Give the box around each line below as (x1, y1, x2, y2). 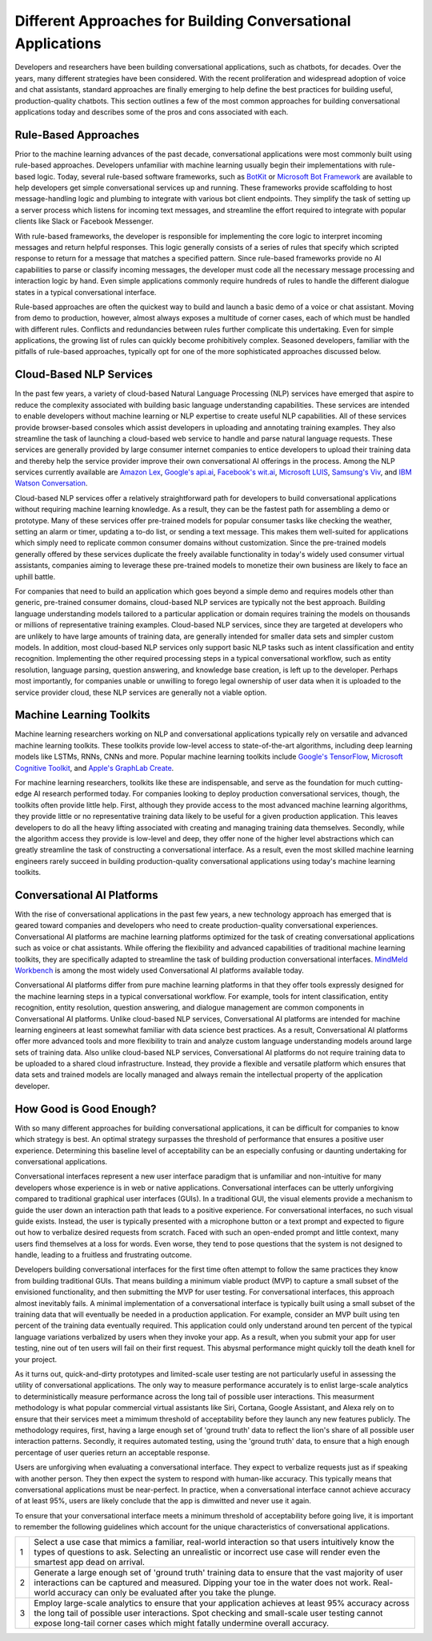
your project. (14, 1354, 58, 1364)
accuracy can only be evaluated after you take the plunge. (57, 1587, 277, 1599)
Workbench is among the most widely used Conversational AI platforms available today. (14, 966, 304, 975)
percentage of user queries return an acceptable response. (14, 1447, 210, 1458)
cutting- (376, 777, 403, 787)
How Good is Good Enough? (14, 1102, 157, 1115)
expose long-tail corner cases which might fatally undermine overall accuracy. (34, 1618, 330, 1629)
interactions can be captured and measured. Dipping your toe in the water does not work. (34, 1577, 371, 1588)
